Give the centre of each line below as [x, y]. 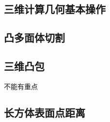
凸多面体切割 [34, 38]
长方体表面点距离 [45, 112]
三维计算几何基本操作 [55, 9]
